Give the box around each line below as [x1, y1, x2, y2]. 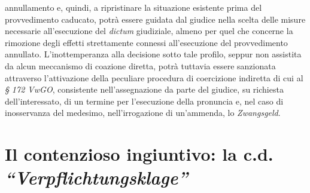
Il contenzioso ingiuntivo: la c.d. [5, 142, 273, 166]
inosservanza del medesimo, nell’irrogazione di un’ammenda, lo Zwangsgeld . [5, 106, 281, 119]
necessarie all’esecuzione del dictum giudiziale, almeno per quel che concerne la [5, 24, 293, 37]
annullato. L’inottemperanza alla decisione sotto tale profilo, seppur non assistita [5, 48, 302, 60]
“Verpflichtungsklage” [5, 165, 188, 190]
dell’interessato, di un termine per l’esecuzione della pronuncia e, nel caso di [5, 94, 284, 107]
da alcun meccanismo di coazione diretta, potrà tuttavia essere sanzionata [5, 59, 276, 72]
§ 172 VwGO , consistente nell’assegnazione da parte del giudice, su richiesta [5, 83, 284, 96]
